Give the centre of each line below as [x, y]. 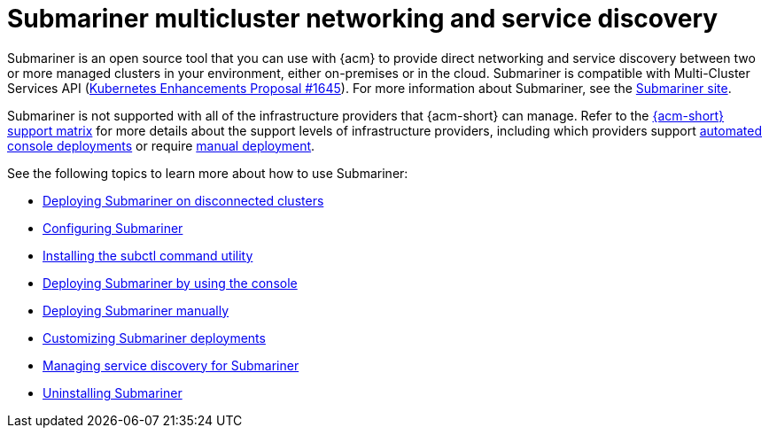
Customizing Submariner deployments [154, 338]
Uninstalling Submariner [113, 392]
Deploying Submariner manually [136, 310]
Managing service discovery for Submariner [171, 365]
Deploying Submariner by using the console [170, 283]
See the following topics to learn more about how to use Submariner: [208, 173]
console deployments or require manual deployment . [161, 145]
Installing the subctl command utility [148, 255]
